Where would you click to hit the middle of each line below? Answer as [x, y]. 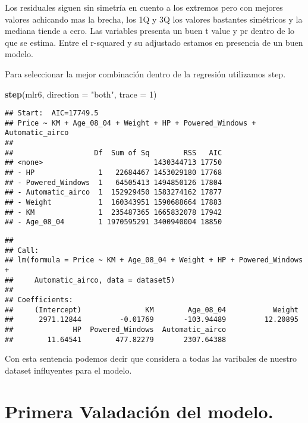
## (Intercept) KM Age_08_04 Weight [152, 310]
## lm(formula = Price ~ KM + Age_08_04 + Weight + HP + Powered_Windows [154, 260]
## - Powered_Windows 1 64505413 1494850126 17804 [114, 182]
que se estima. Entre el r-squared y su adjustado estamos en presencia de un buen [154, 42]
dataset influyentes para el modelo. [68, 370]
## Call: [22, 250]
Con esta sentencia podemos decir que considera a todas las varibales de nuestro [151, 358]
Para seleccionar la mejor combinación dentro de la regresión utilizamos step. [145, 73]
